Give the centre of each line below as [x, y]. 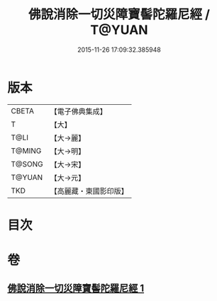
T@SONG [27, 164]
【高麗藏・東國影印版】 [89, 191]
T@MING [26, 151]
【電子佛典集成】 [79, 111]
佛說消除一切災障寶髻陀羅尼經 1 [76, 289]
